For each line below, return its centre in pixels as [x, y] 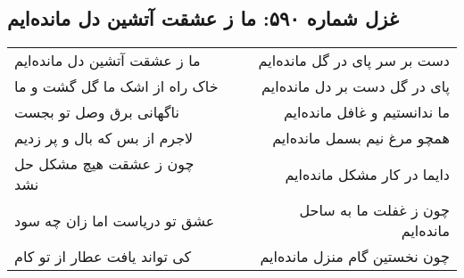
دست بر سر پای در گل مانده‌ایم [354, 61]
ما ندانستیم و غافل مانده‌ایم [366, 112]
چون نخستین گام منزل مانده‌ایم [355, 257]
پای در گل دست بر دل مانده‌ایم [356, 86]
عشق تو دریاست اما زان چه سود [115, 220]
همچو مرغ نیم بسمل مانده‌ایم [361, 138]
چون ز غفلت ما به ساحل [374, 210]
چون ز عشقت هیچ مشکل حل [104, 164]
